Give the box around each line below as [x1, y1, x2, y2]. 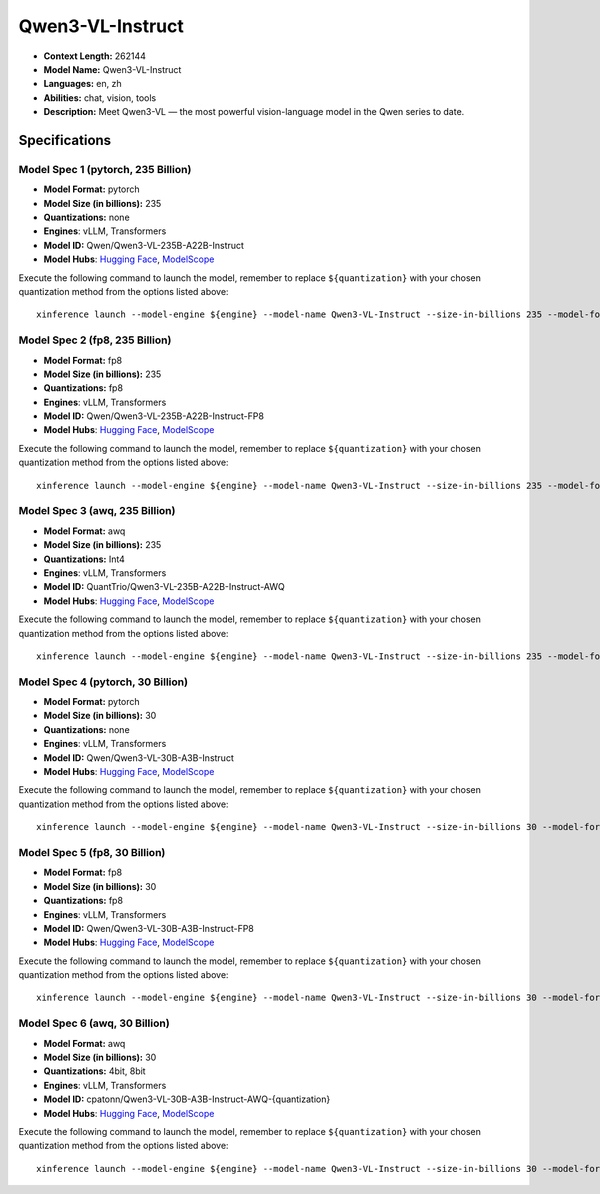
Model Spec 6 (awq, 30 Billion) [18, 1016, 170, 1030]
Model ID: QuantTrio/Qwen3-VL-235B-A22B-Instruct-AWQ [43, 581, 285, 593]
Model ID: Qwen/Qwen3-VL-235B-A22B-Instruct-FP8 [43, 410, 265, 422]
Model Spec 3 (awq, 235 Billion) [18, 504, 176, 518]
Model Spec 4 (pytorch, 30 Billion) [18, 675, 189, 689]
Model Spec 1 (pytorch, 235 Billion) [18, 162, 192, 176]
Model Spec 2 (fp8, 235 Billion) [18, 333, 172, 347]
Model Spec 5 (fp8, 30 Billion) [18, 845, 166, 859]
